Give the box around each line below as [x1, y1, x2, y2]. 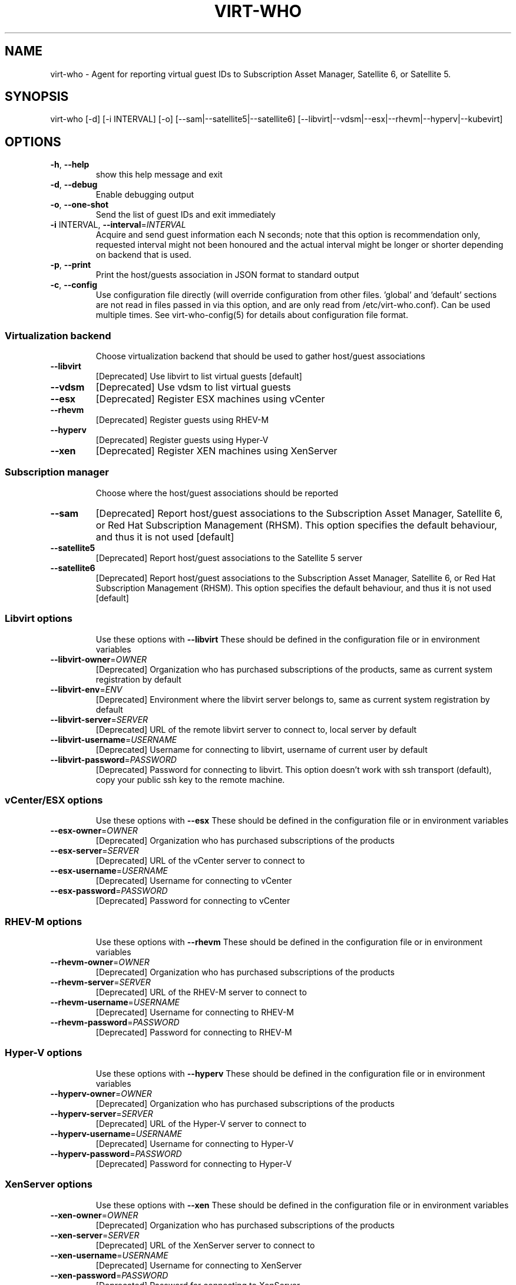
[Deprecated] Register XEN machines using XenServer [95, 445, 338, 457]
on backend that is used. [95, 250, 191, 260]
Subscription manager [5, 466, 109, 478]
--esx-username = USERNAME [50, 866, 168, 876]
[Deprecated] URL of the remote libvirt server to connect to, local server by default [95, 724, 417, 735]
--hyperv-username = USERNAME [50, 1128, 182, 1139]
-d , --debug [50, 179, 98, 190]
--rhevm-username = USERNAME [50, 997, 180, 1008]
